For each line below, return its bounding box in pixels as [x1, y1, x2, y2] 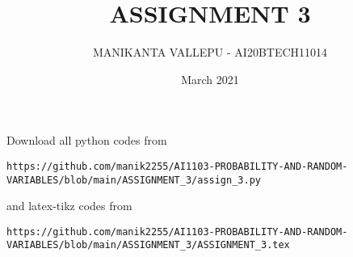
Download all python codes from [6, 132, 167, 149]
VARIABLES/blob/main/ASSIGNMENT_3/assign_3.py [6, 174, 261, 186]
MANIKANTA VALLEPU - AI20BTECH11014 [92, 44, 328, 61]
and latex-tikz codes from [6, 197, 132, 214]
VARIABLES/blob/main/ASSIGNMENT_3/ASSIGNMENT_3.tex [6, 239, 290, 251]
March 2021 [181, 70, 239, 87]
